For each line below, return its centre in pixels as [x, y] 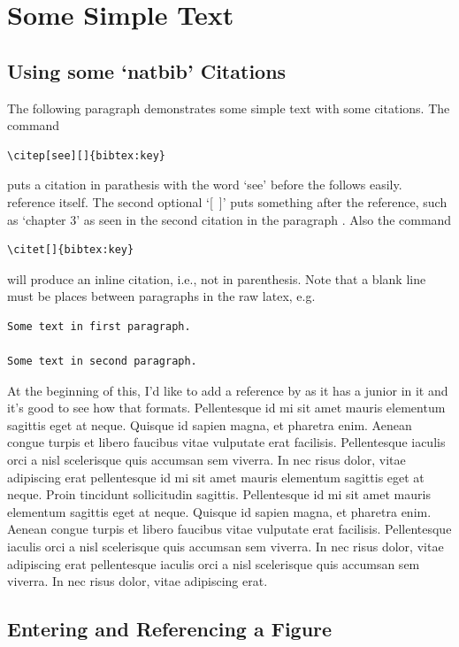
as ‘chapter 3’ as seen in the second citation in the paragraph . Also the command [229, 219]
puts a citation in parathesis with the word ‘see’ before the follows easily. [205, 185]
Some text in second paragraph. [102, 362]
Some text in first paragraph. [99, 326]
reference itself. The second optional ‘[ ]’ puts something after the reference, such [227, 201]
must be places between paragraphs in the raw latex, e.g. [161, 296]
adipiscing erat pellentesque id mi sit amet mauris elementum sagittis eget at [216, 477]
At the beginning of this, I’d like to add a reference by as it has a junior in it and [228, 390]
